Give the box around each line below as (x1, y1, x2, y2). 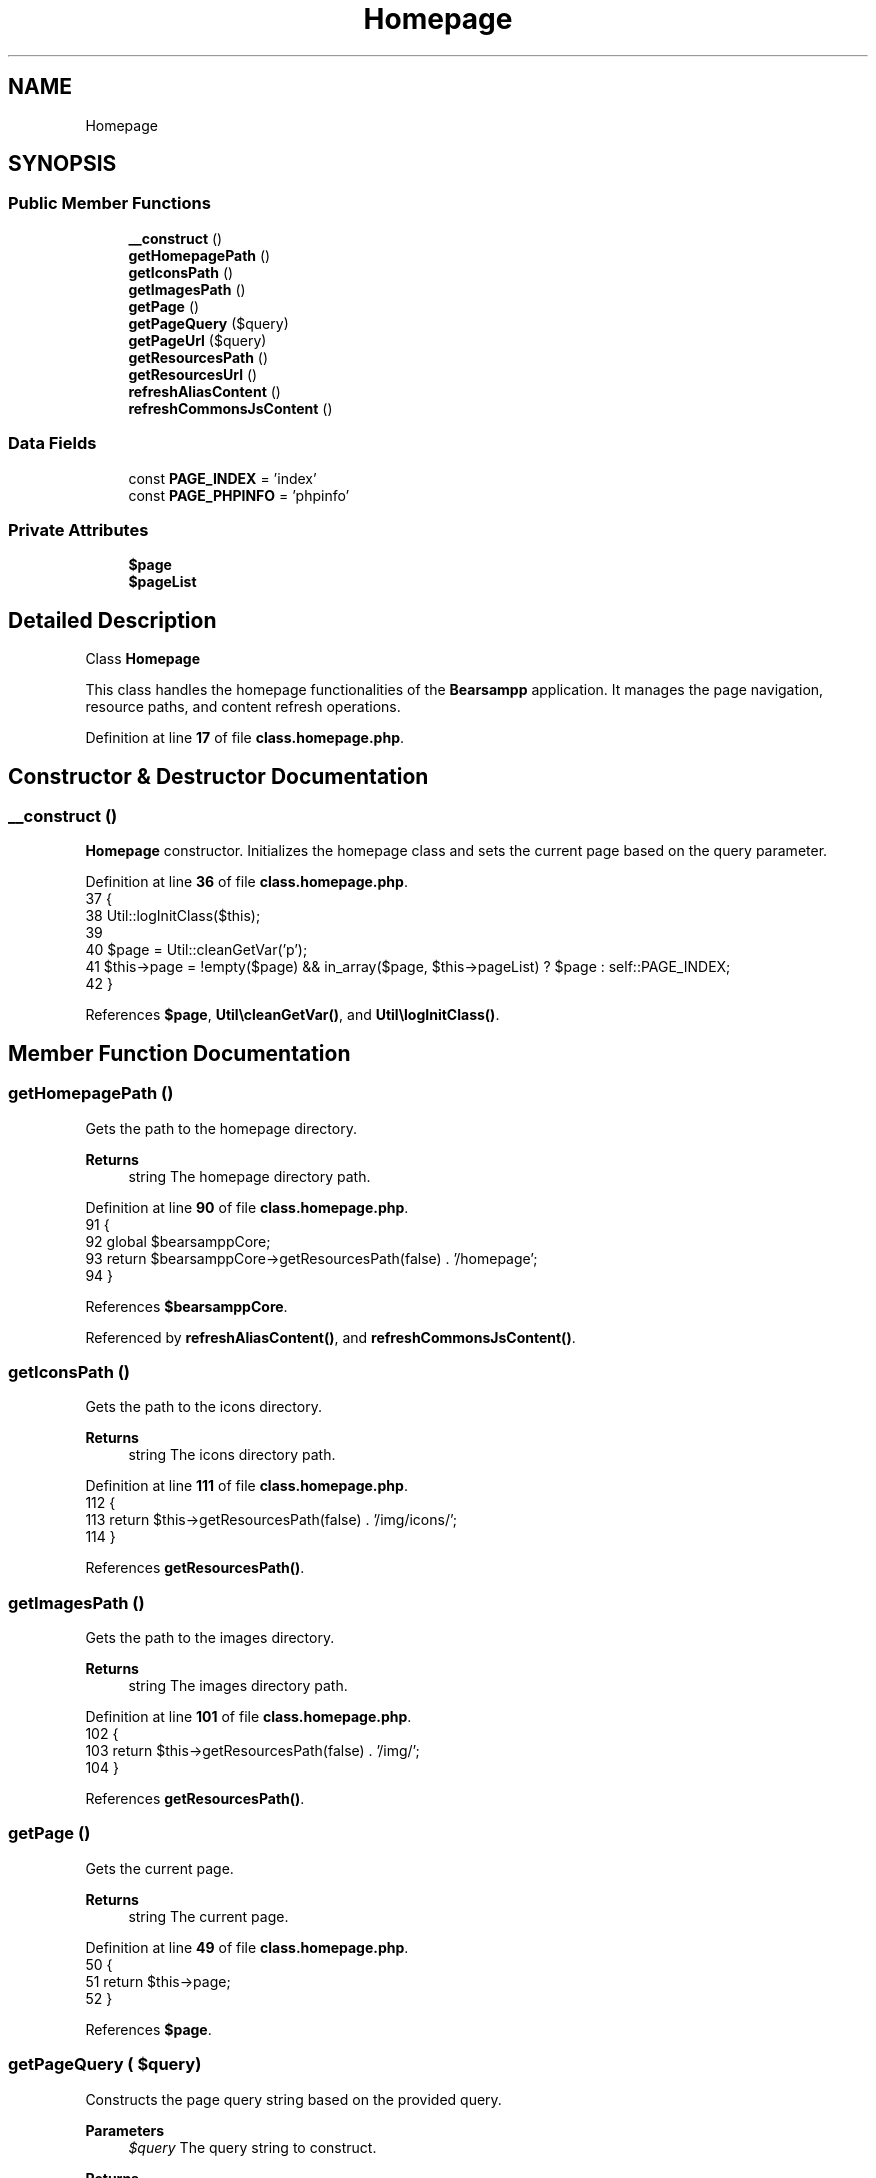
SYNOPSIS (8, 151, 117, 177)
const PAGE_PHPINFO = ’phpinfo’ (128, 486, 350, 504)
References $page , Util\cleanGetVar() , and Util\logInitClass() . (85, 1006, 500, 1024)
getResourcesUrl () (128, 365, 258, 383)
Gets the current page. (85, 1859, 234, 1877)
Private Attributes (8, 519, 149, 540)
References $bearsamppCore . (85, 1297, 288, 1315)
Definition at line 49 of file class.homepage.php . (85, 1938, 409, 1956)
